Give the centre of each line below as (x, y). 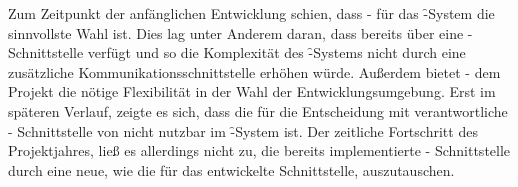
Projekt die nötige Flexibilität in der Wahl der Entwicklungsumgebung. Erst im (252, 91)
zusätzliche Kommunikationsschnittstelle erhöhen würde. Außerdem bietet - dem (254, 71)
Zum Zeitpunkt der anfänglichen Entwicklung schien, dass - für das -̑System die (251, 13)
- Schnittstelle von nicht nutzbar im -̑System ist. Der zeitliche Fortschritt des (243, 130)
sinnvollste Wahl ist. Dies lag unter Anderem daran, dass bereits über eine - (240, 32)
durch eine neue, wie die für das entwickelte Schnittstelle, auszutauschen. (231, 169)
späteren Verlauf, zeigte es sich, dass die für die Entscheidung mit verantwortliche (258, 110)
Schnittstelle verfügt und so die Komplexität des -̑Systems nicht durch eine (237, 52)
